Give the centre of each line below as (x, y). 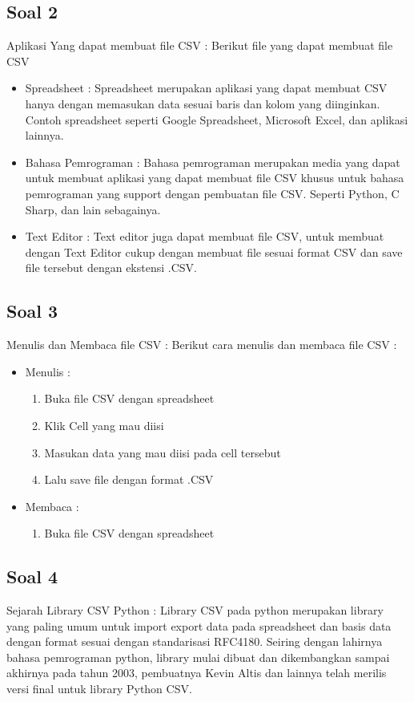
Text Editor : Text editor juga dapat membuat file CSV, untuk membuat (205, 236)
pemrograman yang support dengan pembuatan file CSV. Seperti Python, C (212, 193)
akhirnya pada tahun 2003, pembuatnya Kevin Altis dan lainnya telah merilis (197, 673)
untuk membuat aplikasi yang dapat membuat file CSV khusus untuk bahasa (215, 178)
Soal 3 (32, 311)
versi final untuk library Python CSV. (99, 689)
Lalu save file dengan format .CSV (129, 479)
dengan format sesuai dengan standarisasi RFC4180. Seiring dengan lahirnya (195, 641)
